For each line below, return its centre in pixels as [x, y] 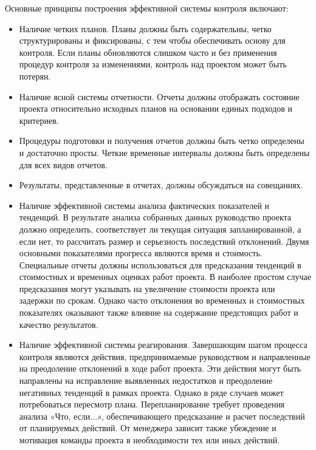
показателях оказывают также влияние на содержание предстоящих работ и [159, 312]
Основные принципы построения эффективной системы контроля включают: [147, 8]
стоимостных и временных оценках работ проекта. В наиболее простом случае [165, 277]
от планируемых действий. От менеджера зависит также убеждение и [148, 428]
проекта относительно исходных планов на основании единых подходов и [156, 108]
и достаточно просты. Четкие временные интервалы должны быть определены [164, 152]
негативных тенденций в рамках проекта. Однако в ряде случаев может [151, 392]
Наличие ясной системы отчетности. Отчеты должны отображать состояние [159, 96]
